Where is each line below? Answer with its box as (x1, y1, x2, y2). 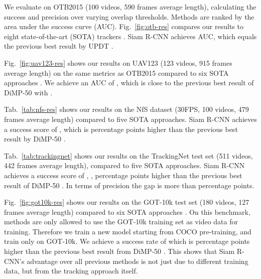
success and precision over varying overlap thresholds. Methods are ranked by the (4, 11, 254, 22)
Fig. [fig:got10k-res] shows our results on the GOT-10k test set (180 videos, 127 (4, 197, 249, 207)
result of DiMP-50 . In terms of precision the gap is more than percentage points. (4, 180, 254, 190)
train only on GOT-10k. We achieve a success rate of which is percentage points (4, 236, 250, 246)
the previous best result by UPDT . (4, 41, 113, 51)
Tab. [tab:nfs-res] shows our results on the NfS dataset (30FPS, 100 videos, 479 (4, 104, 249, 114)
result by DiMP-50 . (4, 133, 66, 144)
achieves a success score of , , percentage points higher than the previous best (4, 170, 242, 180)
